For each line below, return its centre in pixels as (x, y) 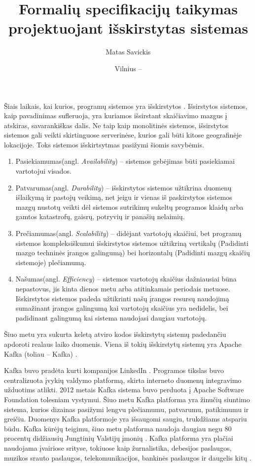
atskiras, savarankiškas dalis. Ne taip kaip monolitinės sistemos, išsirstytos (116, 125)
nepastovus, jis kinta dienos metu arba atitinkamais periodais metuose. (123, 288)
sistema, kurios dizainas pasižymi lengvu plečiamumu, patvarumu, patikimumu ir (126, 409)
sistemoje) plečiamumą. (51, 262)
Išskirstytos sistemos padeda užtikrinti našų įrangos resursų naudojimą (122, 298)
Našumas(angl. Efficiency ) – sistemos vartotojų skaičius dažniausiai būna (126, 279)
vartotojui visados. (43, 171)
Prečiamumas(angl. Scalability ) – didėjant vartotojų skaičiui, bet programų (128, 233)
